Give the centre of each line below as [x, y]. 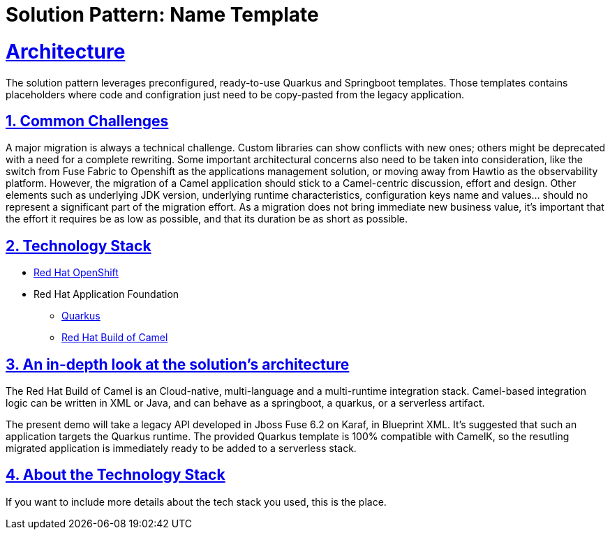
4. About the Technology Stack [116, 475]
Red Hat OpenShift [76, 273]
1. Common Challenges [87, 121]
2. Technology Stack [79, 246]
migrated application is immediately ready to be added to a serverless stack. [181, 449]
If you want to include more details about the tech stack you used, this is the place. [196, 502]
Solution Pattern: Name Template [162, 15]
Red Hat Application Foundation [106, 294]
